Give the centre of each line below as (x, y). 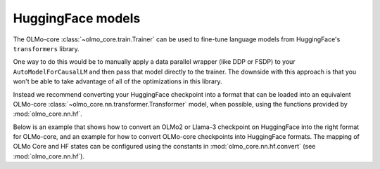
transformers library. (46, 48)
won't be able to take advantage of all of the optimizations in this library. (118, 81)
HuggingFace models (77, 18)
